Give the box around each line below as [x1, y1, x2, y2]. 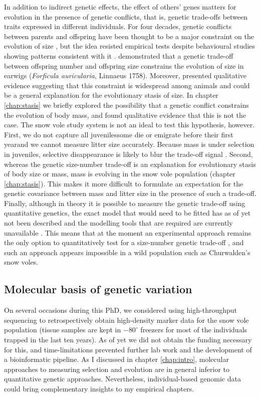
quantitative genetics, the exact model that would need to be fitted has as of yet [4, 208, 251, 218]
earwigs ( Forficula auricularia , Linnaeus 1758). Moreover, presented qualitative [4, 70, 247, 81]
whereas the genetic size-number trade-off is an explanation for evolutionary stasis [4, 158, 256, 169]
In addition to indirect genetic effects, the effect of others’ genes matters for [4, 2, 236, 12]
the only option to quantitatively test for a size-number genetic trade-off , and [4, 237, 244, 248]
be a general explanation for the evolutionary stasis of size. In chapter [4, 90, 218, 100]
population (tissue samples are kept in [4, 324, 121, 335]
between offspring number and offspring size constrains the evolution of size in [4, 60, 244, 71]
